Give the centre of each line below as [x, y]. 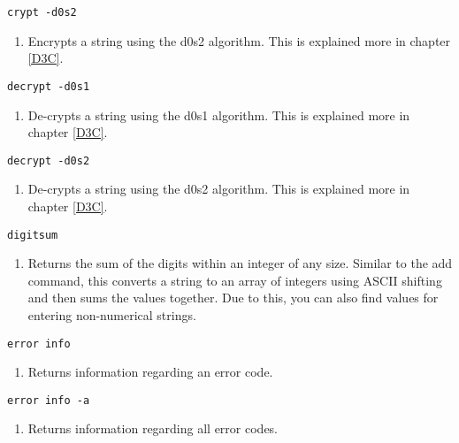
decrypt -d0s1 [49, 86]
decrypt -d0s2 [49, 160]
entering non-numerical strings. [112, 314]
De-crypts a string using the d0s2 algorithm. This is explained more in [219, 189]
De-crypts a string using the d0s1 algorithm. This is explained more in [219, 115]
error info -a [49, 400]
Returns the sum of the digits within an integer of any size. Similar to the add [240, 263]
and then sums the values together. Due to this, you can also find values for [233, 298]
